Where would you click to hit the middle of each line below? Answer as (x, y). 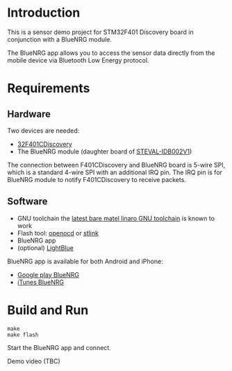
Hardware (29, 114)
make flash (23, 335)
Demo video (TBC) (34, 361)
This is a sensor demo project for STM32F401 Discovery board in (100, 32)
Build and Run (48, 310)
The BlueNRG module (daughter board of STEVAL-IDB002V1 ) (105, 151)
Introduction (44, 13)
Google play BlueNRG (48, 274)
